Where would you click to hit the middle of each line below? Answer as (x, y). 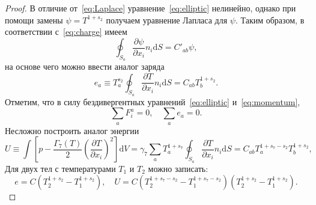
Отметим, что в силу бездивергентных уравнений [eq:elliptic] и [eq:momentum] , (153, 101)
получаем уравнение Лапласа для (167, 20)
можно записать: (178, 168)
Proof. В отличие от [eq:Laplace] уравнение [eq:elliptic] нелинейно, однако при (150, 8)
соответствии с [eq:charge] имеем (66, 32)
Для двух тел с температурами (60, 168)
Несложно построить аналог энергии (72, 130)
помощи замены (34, 20)
